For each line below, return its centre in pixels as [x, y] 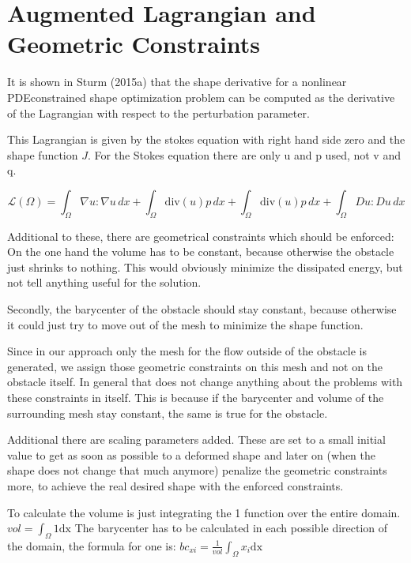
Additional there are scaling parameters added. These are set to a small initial [196, 439]
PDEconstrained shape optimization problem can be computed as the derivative [201, 97]
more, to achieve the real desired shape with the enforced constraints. [175, 485]
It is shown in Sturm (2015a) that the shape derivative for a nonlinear [177, 82]
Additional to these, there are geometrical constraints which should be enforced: [201, 236]
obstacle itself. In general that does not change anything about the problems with [205, 382]
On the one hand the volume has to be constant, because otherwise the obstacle [201, 251]
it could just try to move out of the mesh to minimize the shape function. [185, 324]
